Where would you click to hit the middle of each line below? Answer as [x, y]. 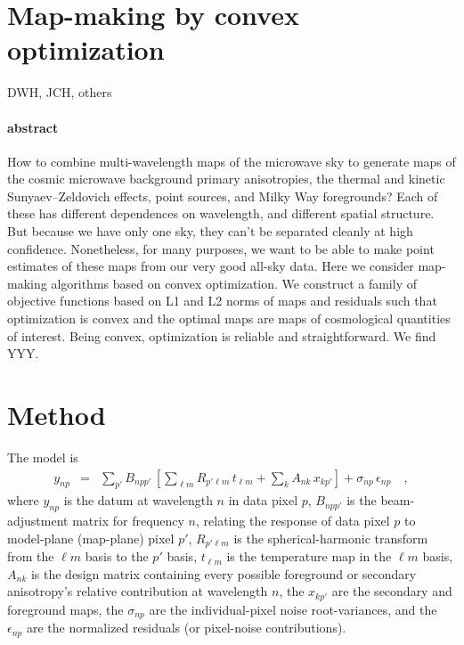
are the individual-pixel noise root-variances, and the [293, 609]
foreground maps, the [65, 609]
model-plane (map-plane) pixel [91, 538]
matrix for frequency [128, 521]
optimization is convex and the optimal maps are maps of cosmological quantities [229, 318]
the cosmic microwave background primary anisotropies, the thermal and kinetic [226, 179]
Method [57, 415]
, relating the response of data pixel [293, 521]
